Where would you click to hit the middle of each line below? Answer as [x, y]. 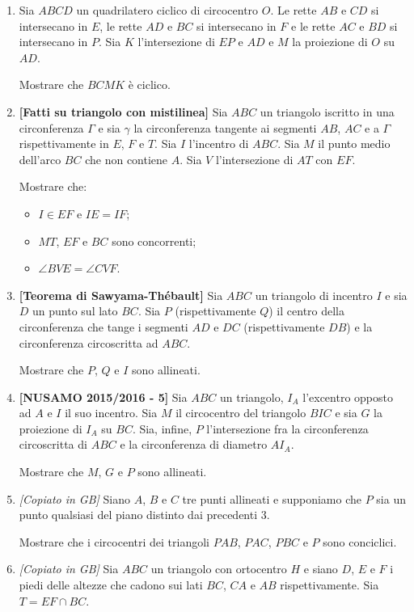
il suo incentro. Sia [111, 413]
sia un [391, 498]
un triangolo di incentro [314, 295]
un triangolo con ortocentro [219, 569]
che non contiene [127, 159]
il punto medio [354, 144]
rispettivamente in [64, 144]
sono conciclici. [360, 541]
